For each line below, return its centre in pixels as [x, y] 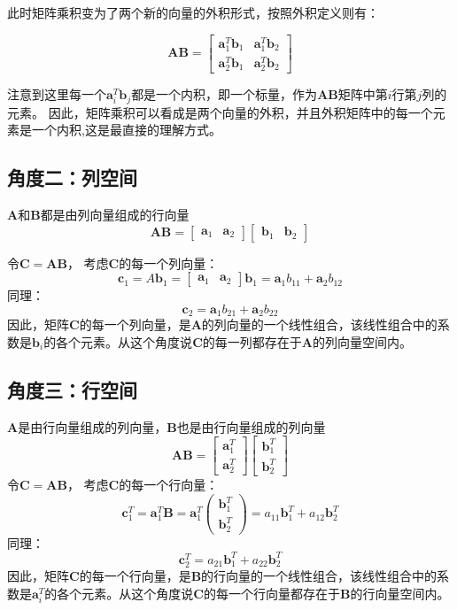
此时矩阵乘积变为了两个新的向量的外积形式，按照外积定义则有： [193, 12]
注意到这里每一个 [57, 94]
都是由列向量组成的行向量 [115, 214]
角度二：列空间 [72, 178]
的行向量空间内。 [400, 593]
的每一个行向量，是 [135, 576]
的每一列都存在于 [252, 341]
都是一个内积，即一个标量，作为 [225, 94]
